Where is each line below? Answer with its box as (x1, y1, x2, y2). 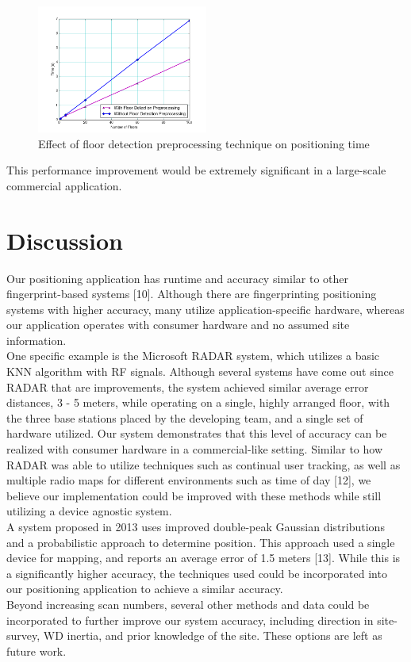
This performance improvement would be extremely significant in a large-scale (6, 162, 386, 178)
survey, (6, 627, 40, 644)
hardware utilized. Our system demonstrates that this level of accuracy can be (6, 425, 387, 442)
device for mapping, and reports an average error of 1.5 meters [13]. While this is (6, 549, 401, 566)
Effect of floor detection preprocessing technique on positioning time (38, 135, 370, 151)
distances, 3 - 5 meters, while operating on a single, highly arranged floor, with (6, 394, 390, 411)
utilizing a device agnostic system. (6, 503, 172, 519)
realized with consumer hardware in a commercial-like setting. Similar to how (6, 441, 383, 457)
